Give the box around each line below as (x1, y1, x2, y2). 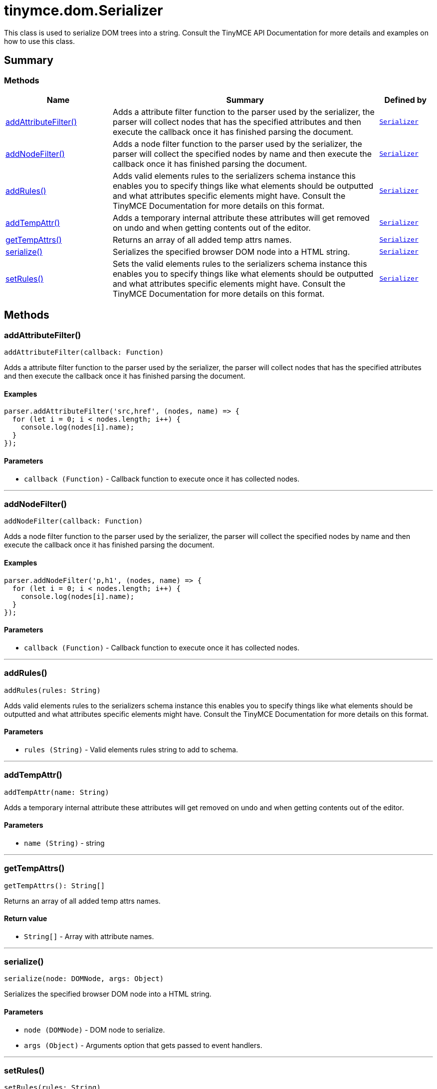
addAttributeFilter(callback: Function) (4, 348, 164, 357)
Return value (4, 914, 47, 923)
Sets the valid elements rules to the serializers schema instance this (113, 258, 367, 269)
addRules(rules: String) (4, 686, 101, 694)
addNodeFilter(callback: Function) (4, 517, 143, 526)
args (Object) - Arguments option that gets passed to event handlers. (24, 1041, 262, 1050)
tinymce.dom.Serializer (4, 2, 163, 19)
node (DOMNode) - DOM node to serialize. (24, 1025, 165, 1034)
